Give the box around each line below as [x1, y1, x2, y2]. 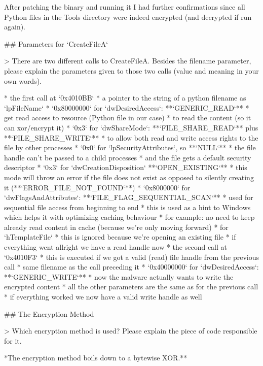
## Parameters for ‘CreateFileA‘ [4, 38, 108, 49]
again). [4, 21, 26, 32]
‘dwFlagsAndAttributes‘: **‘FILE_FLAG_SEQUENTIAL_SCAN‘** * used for [4, 192, 253, 203]
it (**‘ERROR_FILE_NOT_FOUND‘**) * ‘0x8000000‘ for [4, 182, 191, 192]
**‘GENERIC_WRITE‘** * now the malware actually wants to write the [4, 271, 234, 282]
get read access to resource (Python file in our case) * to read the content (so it [4, 112, 251, 123]
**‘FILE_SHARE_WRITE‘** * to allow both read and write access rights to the [4, 132, 258, 143]
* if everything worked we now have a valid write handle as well [4, 291, 202, 302]
